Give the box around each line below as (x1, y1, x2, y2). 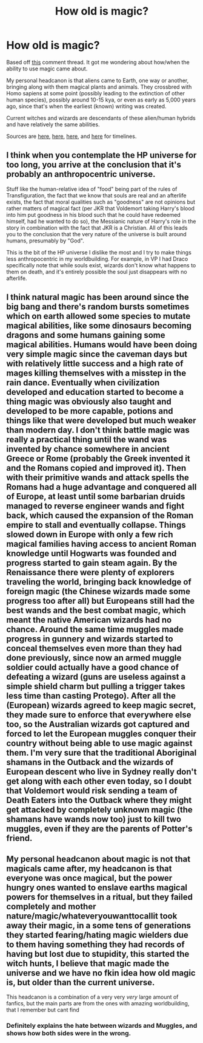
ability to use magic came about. (6, 65, 88, 72)
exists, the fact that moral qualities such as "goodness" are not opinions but (6, 198, 196, 205)
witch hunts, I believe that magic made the (6, 958, 170, 968)
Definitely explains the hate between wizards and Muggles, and (6, 1021, 198, 1030)
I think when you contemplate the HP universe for (6, 150, 197, 160)
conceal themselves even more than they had (6, 643, 182, 654)
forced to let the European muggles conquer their (6, 729, 197, 739)
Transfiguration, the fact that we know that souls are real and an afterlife (6, 191, 187, 199)
